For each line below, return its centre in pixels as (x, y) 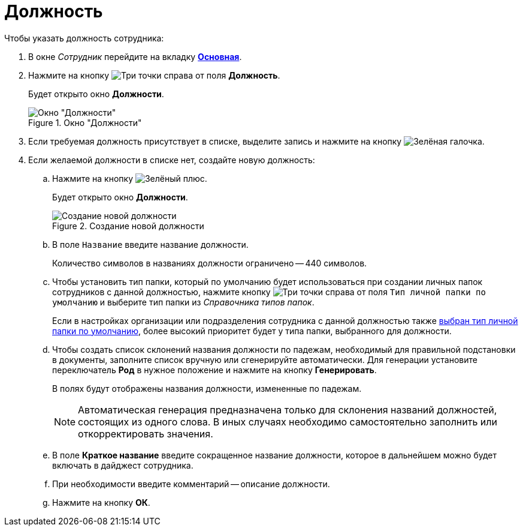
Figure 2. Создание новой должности (128, 226)
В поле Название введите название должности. (150, 244)
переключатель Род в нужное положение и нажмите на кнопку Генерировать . (214, 370)
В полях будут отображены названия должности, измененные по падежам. (207, 388)
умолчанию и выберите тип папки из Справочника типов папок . (183, 302)
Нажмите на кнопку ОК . (101, 502)
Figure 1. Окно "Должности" (85, 122)
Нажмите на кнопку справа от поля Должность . (154, 75)
